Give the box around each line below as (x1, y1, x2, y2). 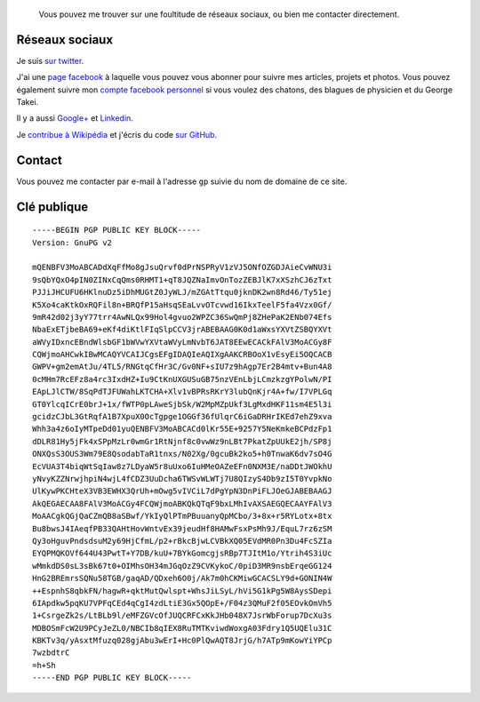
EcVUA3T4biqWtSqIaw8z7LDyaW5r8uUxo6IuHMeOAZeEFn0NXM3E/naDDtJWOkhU (32, 461, 332, 471)
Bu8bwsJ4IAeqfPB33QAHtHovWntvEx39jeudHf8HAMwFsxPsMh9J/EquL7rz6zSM (32, 523, 332, 533)
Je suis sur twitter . (16, 55, 84, 66)
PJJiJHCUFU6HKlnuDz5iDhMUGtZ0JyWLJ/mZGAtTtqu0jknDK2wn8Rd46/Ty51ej (32, 287, 332, 298)
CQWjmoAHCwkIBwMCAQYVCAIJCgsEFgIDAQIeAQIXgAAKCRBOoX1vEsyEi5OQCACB (32, 349, 332, 360)
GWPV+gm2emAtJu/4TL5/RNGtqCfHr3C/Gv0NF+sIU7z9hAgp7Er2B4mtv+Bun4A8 (32, 362, 332, 372)
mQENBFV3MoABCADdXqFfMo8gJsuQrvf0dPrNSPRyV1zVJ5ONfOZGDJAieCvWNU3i (32, 262, 332, 273)
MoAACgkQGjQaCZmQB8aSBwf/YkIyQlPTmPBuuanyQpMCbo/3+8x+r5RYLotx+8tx (32, 511, 332, 522)
